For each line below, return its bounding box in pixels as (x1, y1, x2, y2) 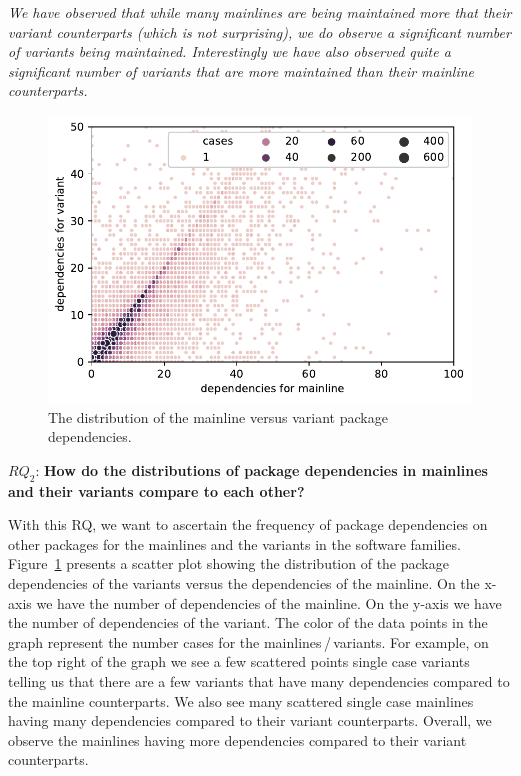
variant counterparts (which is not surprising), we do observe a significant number (8, 21, 511, 42)
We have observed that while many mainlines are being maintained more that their (8, 2, 512, 22)
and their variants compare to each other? (8, 480, 305, 501)
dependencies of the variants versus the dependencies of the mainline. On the (8, 572, 480, 593)
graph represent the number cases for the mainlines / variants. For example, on (8, 631, 489, 652)
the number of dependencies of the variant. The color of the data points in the (8, 612, 488, 633)
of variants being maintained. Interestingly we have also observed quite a (8, 41, 451, 62)
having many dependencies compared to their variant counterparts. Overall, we (8, 710, 492, 731)
